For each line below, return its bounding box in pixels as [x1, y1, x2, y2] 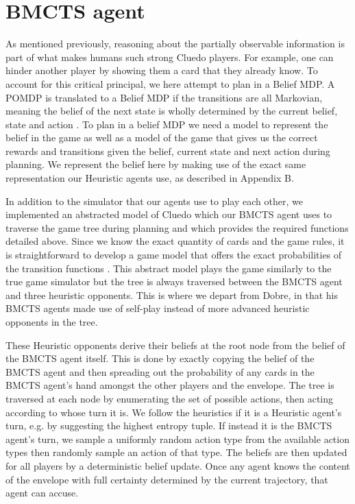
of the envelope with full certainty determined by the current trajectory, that [5, 472, 328, 486]
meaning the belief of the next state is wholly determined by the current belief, [5, 104, 338, 118]
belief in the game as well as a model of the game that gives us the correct [5, 130, 318, 145]
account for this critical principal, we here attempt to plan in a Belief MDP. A [5, 76, 335, 91]
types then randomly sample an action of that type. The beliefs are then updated [5, 445, 347, 459]
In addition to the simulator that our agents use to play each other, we [5, 193, 303, 208]
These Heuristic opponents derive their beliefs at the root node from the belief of [5, 337, 345, 352]
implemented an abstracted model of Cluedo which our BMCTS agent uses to [5, 207, 332, 221]
